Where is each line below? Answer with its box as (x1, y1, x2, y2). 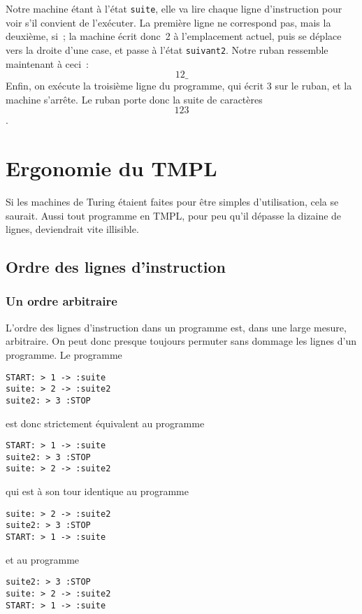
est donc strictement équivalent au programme (6, 415, 205, 430)
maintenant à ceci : (6, 56, 89, 71)
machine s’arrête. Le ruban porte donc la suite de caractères (6, 92, 263, 106)
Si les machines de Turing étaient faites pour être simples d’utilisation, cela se (6, 194, 339, 208)
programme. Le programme (6, 347, 122, 362)
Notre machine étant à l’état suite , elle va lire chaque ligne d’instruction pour (6, 1, 342, 15)
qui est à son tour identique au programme (6, 484, 189, 499)
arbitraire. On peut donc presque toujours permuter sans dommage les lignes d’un (6, 334, 357, 348)
